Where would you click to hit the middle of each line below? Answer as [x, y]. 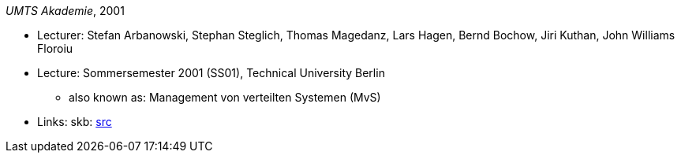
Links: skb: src [75, 122]
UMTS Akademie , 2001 [65, 11]
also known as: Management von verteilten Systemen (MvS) [225, 97]
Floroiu [55, 48]
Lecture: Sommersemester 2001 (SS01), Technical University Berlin [211, 73]
